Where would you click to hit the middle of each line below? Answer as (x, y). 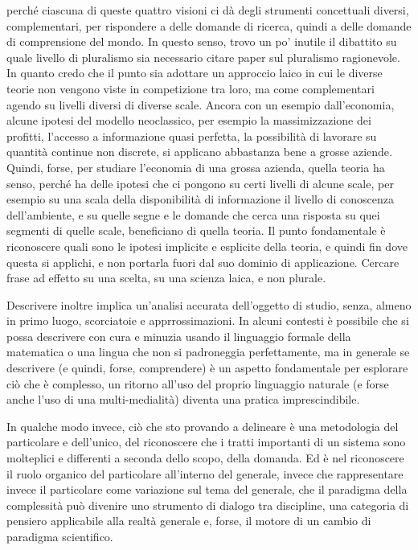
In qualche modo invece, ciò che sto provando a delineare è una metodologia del (203, 426)
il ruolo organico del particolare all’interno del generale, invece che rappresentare (205, 473)
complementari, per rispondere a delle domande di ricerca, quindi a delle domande (209, 25)
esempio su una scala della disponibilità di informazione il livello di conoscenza (200, 199)
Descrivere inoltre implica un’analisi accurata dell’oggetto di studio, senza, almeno (209, 304)
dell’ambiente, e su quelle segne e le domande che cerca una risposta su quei (193, 214)
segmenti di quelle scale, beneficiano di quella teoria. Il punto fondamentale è (196, 230)
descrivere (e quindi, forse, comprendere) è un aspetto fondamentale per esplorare (207, 368)
